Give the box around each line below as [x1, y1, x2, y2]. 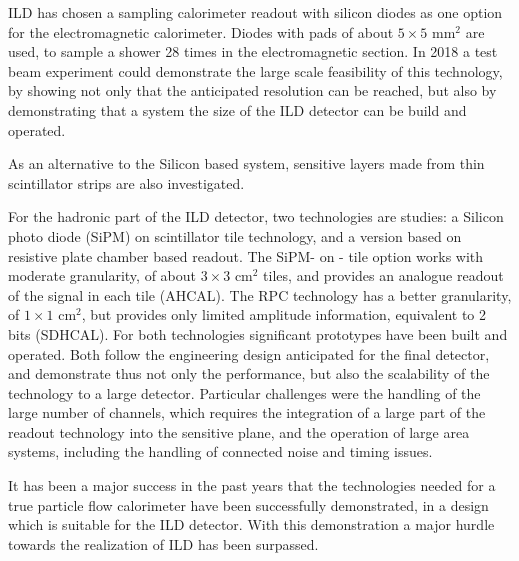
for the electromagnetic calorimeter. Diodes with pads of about [8, 21, 394, 42]
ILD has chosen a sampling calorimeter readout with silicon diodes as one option [8, 2, 503, 22]
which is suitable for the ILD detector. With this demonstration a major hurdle [8, 514, 495, 535]
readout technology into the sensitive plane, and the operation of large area [8, 421, 470, 442]
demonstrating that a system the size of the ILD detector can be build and [8, 99, 467, 120]
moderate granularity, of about [8, 265, 196, 286]
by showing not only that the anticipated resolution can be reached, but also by [8, 80, 497, 101]
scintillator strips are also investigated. [8, 172, 245, 193]
